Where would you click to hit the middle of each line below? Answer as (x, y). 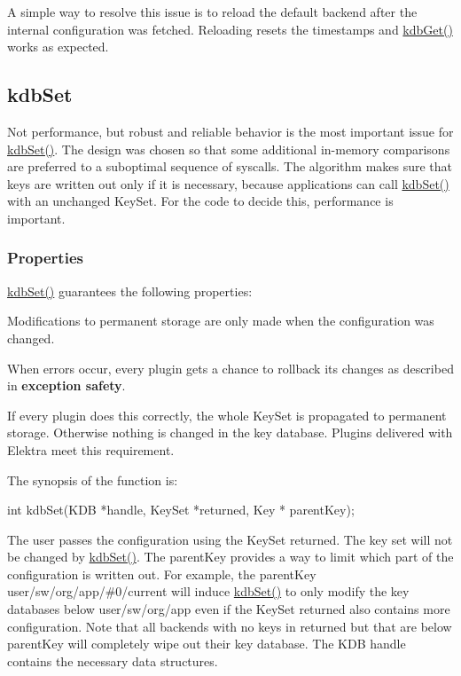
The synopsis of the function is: (93, 479)
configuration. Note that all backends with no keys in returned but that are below (230, 626)
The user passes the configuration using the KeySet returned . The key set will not (230, 539)
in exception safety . (66, 385)
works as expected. (58, 47)
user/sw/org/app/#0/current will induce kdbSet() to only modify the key (208, 591)
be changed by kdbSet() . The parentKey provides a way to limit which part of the (230, 557)
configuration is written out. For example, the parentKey (162, 574)
